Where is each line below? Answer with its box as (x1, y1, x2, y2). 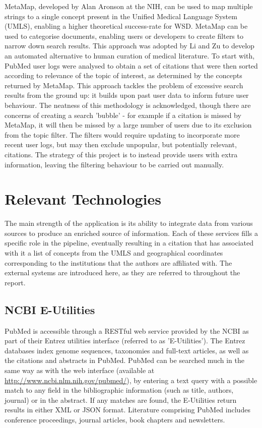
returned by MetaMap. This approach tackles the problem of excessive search (5, 80, 243, 90)
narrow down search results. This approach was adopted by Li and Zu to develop (5, 40, 254, 51)
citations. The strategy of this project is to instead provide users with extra (5, 149, 238, 159)
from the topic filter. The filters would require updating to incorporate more (5, 129, 240, 140)
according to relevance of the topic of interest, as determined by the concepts (5, 70, 242, 81)
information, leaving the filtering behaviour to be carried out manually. (5, 159, 224, 169)
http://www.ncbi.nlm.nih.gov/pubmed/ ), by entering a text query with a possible (5, 375, 257, 385)
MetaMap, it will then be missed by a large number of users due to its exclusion (5, 119, 252, 130)
